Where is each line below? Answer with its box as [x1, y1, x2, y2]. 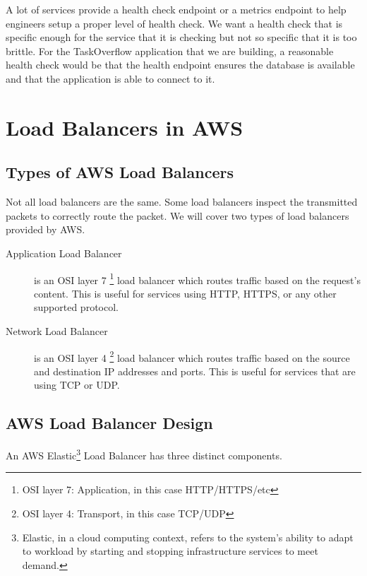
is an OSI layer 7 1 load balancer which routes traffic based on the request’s [34, 270, 361, 287]
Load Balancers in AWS [6, 112, 243, 141]
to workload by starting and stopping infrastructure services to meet [22, 543, 318, 558]
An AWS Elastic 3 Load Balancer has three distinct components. [6, 446, 282, 462]
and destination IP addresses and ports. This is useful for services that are [34, 363, 356, 378]
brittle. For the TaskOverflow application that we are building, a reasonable [6, 43, 334, 58]
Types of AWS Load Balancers [6, 161, 234, 183]
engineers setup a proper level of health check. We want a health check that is [6, 16, 343, 30]
